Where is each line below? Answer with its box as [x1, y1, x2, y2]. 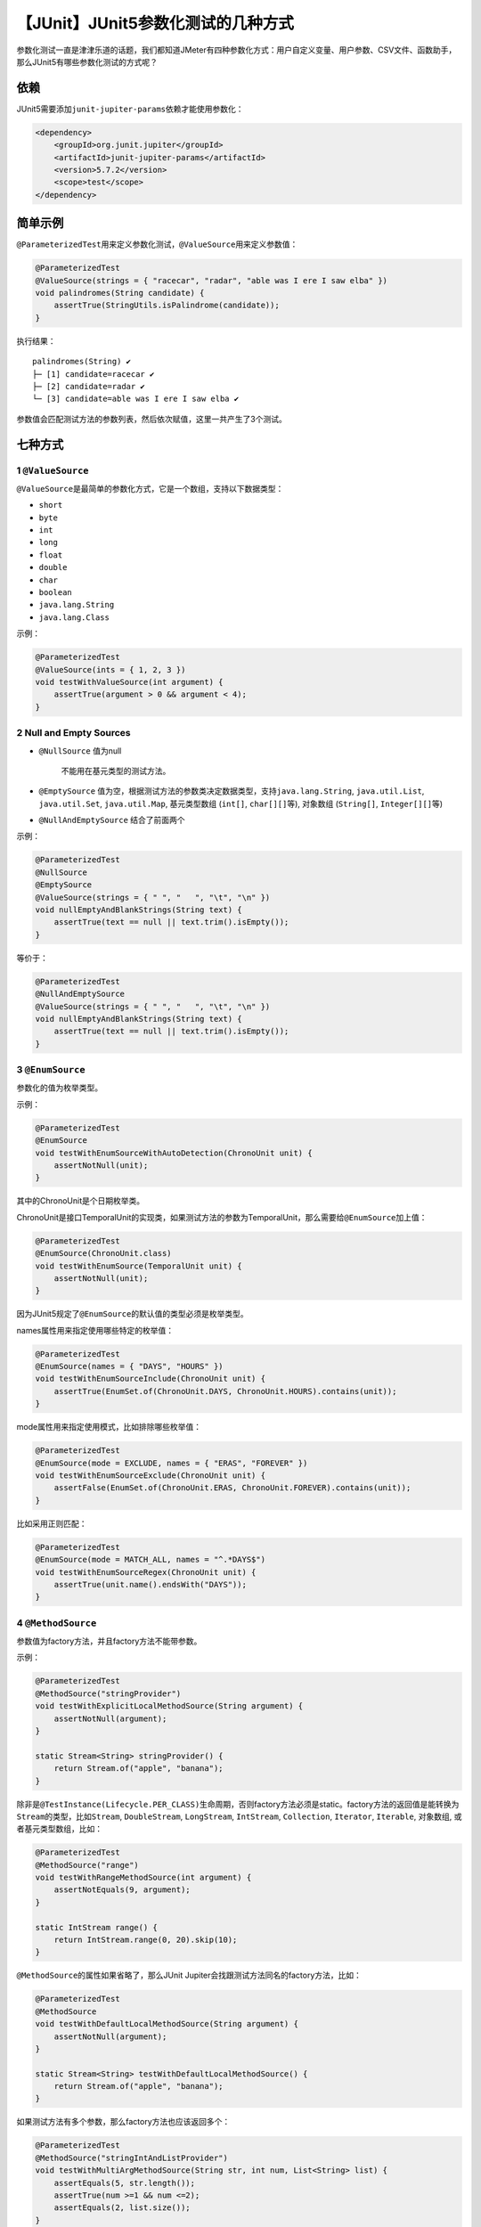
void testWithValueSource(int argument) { [35, 677, 224, 687]
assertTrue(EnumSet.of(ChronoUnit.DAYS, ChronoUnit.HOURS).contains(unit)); [53, 1386, 397, 1396]
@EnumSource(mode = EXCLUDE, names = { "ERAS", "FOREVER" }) [35, 1457, 308, 1468]
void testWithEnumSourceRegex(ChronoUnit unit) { [35, 1567, 257, 1577]
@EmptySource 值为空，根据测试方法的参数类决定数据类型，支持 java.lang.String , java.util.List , [38, 786, 425, 796]
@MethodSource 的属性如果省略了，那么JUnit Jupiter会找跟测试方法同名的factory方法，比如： [16, 1970, 363, 1981]
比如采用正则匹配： [16, 1518, 87, 1529]
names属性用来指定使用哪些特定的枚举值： [16, 1325, 174, 1335]
